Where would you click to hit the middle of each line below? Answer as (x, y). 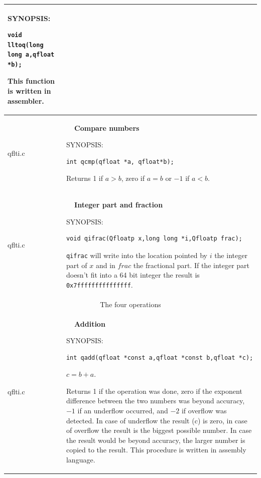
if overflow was (204, 411)
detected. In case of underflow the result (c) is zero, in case (157, 420)
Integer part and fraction (119, 205)
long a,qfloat (31, 55)
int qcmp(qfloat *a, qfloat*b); (120, 162)
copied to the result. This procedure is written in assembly (156, 450)
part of (77, 265)
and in (105, 265)
